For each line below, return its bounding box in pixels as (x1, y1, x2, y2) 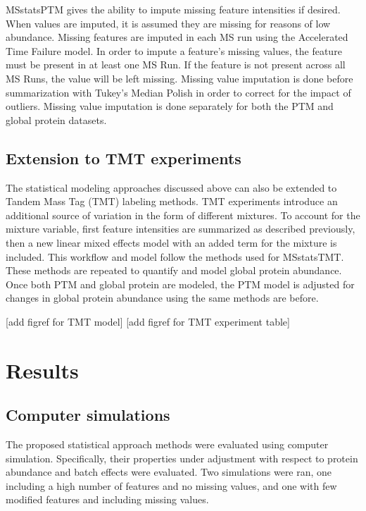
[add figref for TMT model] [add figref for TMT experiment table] (6, 314, 290, 328)
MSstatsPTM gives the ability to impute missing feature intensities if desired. (6, 2, 341, 16)
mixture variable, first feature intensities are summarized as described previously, (6, 221, 355, 236)
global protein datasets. (6, 112, 107, 127)
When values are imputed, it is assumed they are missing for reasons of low (6, 16, 331, 30)
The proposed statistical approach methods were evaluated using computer (6, 437, 329, 452)
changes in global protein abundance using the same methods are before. (6, 290, 319, 305)
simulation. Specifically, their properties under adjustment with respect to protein (6, 450, 358, 465)
